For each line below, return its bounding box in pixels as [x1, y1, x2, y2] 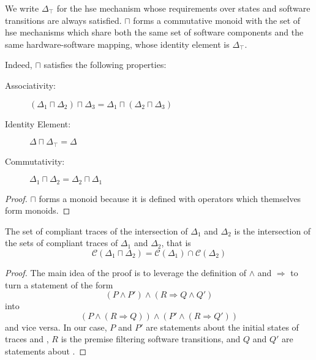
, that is [161, 236, 191, 249]
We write [5, 2, 39, 14]
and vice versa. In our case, [5, 320, 107, 333]
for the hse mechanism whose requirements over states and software [56, 2, 310, 14]
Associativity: [5, 78, 56, 91]
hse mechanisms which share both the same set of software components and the [5, 26, 304, 39]
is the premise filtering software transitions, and [61, 332, 241, 345]
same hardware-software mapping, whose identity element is [5, 37, 230, 50]
